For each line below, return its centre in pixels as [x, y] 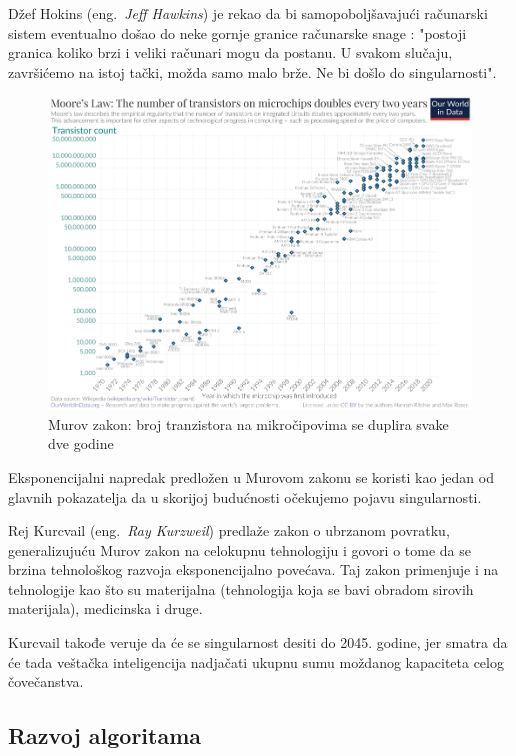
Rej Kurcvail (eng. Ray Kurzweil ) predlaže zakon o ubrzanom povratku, [229, 530]
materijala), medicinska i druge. [105, 608]
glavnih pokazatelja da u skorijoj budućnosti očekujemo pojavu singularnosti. [245, 496]
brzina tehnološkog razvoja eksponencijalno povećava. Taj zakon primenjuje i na [253, 569]
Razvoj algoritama [105, 735]
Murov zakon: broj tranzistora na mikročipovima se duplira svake [248, 423]
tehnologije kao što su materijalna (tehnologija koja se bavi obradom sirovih [241, 588]
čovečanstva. [46, 681]
